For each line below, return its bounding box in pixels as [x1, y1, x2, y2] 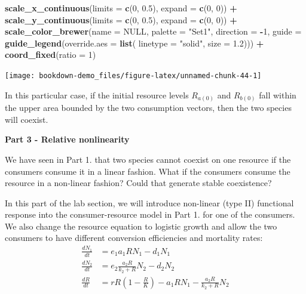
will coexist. [5, 113, 48, 125]
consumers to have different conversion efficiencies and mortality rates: [5, 231, 263, 244]
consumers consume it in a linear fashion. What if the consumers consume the [5, 165, 290, 177]
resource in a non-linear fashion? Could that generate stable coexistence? [5, 177, 272, 189]
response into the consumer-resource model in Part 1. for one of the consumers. [5, 208, 295, 221]
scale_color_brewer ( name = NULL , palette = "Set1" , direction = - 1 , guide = [5, 25, 302, 38]
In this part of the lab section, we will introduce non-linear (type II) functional [5, 196, 294, 209]
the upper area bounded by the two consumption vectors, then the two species [5, 101, 292, 114]
